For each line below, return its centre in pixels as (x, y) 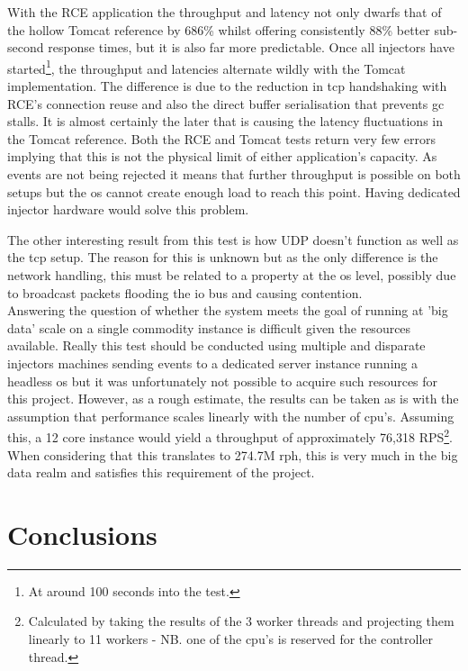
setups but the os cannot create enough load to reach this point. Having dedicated (234, 191)
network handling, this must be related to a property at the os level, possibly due (232, 274)
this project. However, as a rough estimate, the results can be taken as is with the (233, 399)
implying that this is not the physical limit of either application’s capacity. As (222, 156)
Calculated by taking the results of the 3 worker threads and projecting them (241, 621)
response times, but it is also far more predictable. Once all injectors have (251, 47)
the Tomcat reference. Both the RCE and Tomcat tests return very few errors (221, 138)
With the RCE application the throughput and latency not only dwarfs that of (225, 12)
